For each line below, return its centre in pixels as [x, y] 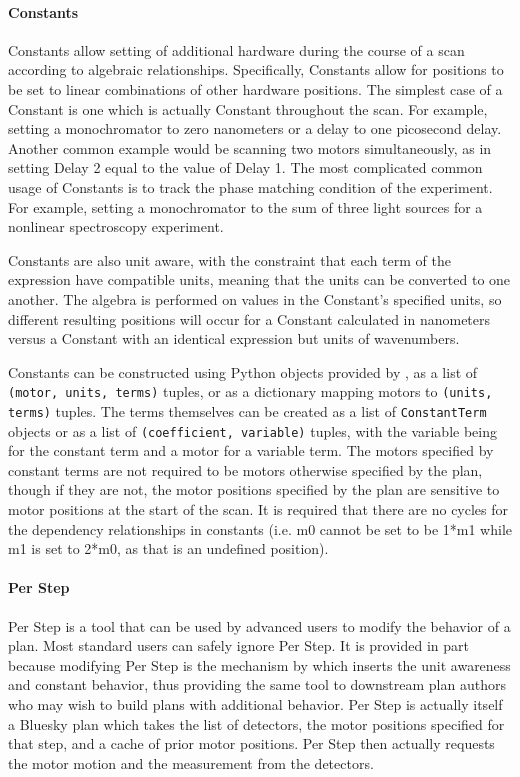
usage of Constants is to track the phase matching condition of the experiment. [250, 186]
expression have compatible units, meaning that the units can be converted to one [259, 279]
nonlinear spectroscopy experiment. [116, 226]
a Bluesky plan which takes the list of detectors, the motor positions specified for [256, 723]
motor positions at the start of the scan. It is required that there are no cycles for [258, 509]
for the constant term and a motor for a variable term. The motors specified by [251, 450]
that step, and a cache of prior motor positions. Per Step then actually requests [251, 743]
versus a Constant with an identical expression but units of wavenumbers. [234, 338]
